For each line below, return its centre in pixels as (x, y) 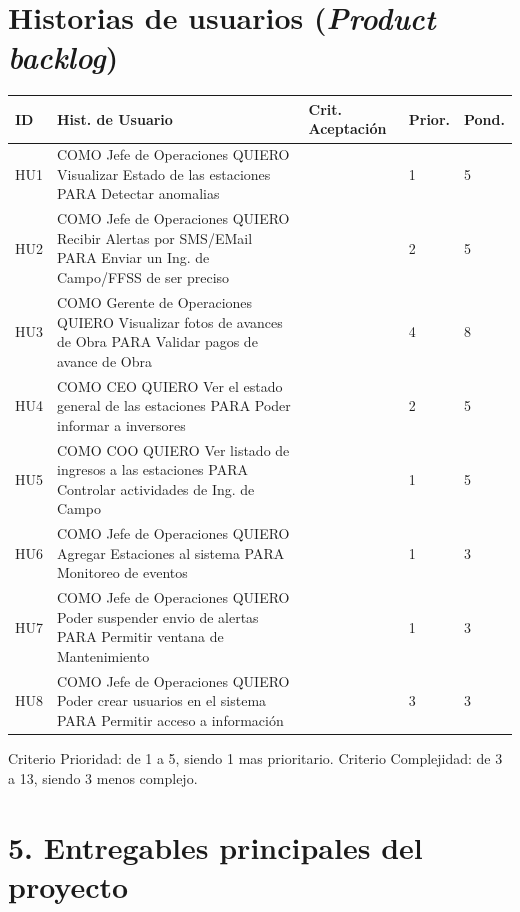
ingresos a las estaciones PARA (152, 469)
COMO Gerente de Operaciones (155, 301)
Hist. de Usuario (115, 118)
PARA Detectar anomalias (138, 193)
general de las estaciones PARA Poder (174, 405)
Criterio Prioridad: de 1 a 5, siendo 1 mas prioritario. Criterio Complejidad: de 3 (255, 758)
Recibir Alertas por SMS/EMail (155, 237)
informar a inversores (121, 424)
